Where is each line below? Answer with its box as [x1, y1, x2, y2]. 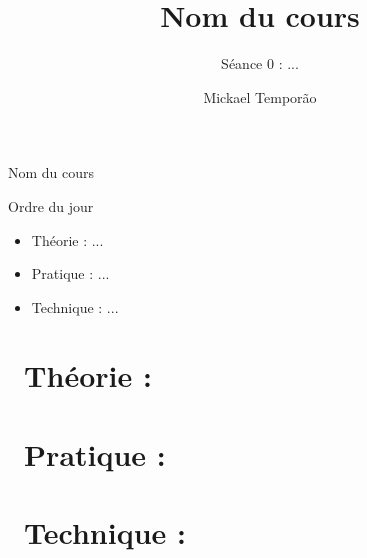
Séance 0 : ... [221, 53, 299, 74]
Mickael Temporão [203, 86, 317, 107]
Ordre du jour [8, 195, 94, 216]
